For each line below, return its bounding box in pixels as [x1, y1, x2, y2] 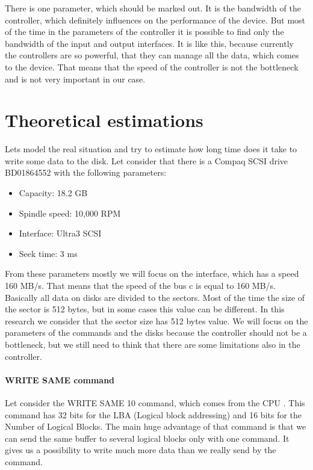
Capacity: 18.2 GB [19, 187, 88, 199]
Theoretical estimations [5, 108, 203, 132]
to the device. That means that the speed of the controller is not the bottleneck [5, 60, 299, 73]
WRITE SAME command [5, 373, 115, 386]
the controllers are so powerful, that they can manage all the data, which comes [5, 49, 299, 61]
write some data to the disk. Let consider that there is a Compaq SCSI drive [5, 154, 288, 167]
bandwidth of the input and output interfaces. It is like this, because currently [5, 37, 294, 49]
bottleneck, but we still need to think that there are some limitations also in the [5, 338, 300, 350]
